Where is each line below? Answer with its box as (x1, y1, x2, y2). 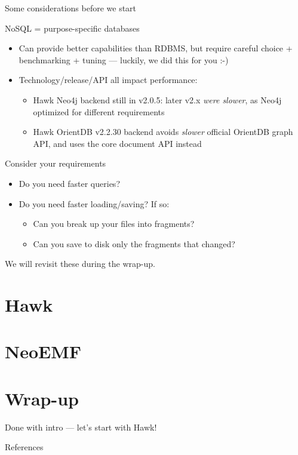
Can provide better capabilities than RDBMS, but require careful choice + (19, 42, 293, 54)
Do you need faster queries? (19, 177, 120, 189)
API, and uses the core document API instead (33, 137, 202, 149)
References (5, 441, 44, 453)
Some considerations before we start (5, 2, 137, 14)
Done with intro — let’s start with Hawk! (5, 420, 157, 433)
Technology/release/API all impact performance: (19, 73, 198, 86)
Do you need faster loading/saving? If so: (19, 197, 170, 210)
